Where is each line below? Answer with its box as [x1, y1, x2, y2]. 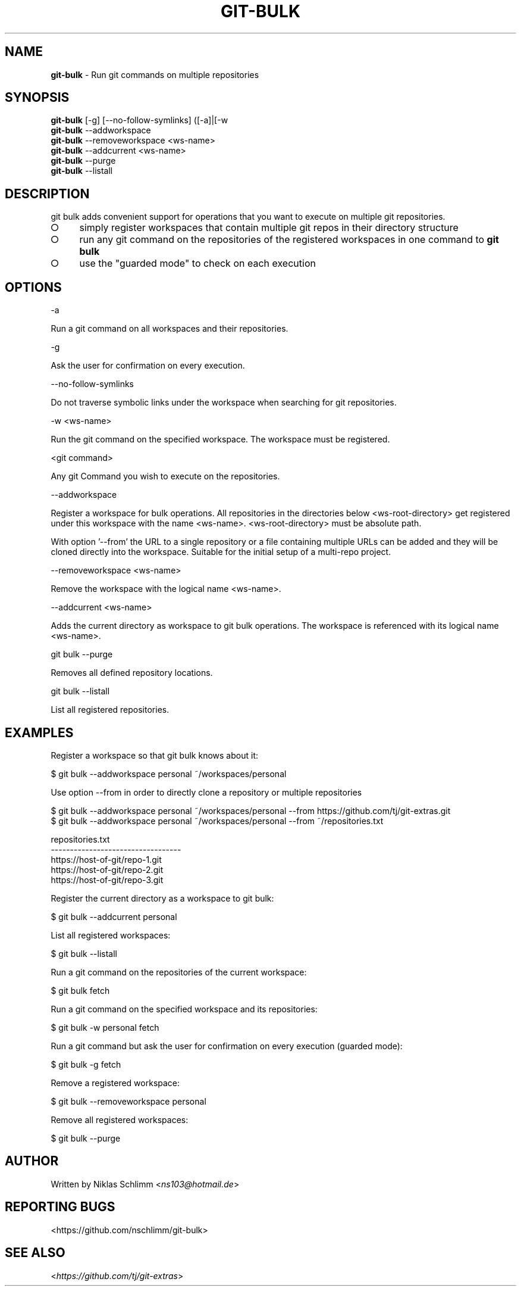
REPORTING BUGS [5, 1199, 115, 1215]
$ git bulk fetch [51, 985, 110, 996]
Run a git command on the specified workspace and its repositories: [51, 1003, 318, 1014]
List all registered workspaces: [51, 930, 171, 940]
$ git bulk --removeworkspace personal [51, 1096, 206, 1106]
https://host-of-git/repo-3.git [51, 874, 164, 885]
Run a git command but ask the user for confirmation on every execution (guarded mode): [51, 1040, 403, 1051]
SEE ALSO [5, 1245, 65, 1261]
